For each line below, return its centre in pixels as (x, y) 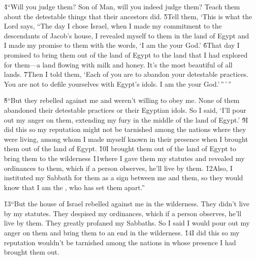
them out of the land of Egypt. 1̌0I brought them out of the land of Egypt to (120, 148)
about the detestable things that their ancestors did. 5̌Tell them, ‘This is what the (128, 16)
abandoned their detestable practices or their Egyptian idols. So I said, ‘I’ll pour (125, 110)
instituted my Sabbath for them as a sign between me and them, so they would (124, 178)
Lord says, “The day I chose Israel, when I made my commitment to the (113, 26)
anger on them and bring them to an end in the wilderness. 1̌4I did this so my (122, 233)
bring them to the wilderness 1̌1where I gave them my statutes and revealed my (124, 158)
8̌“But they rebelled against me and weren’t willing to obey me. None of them (122, 100)
